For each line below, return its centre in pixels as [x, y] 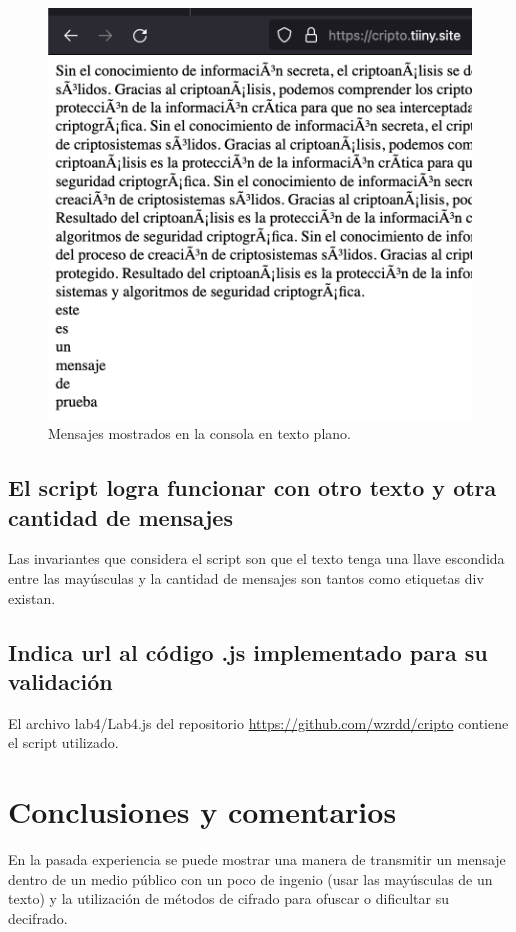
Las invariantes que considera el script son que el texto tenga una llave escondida [256, 558]
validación [60, 680]
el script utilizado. [63, 742]
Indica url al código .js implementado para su [248, 651]
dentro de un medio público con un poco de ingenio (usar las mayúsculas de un [250, 878]
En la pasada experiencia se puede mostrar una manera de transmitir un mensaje [257, 859]
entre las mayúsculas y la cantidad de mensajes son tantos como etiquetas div [246, 577]
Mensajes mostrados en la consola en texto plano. [199, 433]
